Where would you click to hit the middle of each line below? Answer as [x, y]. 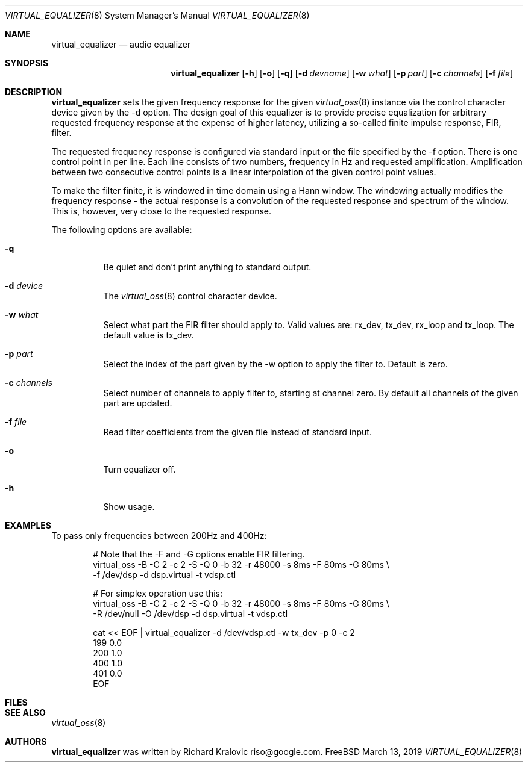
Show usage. [129, 507]
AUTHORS [26, 741]
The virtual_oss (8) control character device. [190, 296]
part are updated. [138, 403]
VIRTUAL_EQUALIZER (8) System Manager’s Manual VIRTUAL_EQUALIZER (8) [157, 15]
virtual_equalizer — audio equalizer [121, 44]
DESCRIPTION [34, 92]
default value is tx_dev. [149, 335]
